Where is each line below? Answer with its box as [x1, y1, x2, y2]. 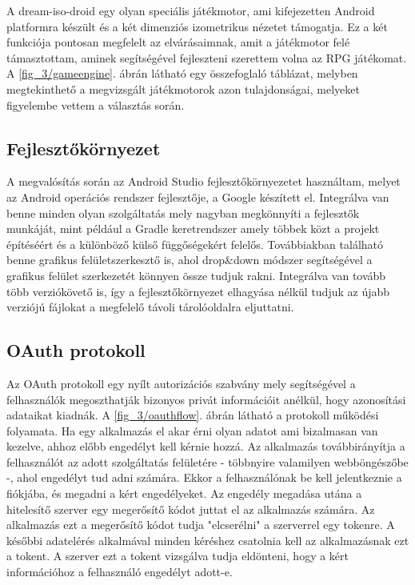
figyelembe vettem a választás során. [6, 96, 185, 113]
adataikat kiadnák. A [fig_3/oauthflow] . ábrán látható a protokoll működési [6, 407, 379, 423]
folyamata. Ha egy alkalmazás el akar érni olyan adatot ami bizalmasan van [6, 422, 378, 439]
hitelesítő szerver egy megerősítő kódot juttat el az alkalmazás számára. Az [6, 500, 375, 517]
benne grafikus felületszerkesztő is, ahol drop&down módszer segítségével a [6, 251, 373, 268]
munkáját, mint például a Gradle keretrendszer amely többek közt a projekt [6, 220, 380, 237]
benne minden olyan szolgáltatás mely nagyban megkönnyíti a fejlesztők [6, 204, 360, 221]
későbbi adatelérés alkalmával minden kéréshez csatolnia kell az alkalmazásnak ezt [6, 531, 409, 548]
